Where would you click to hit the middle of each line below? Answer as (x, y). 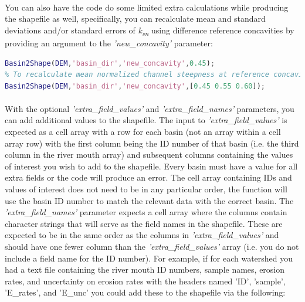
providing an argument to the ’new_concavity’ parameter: (109, 43)
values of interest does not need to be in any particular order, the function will (146, 189)
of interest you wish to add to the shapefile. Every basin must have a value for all (151, 166)
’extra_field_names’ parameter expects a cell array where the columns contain (146, 212)
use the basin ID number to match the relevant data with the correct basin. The (149, 200)
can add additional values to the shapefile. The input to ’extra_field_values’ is (146, 120)
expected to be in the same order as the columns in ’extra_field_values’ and (142, 235)
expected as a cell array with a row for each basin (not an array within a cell (143, 132)
